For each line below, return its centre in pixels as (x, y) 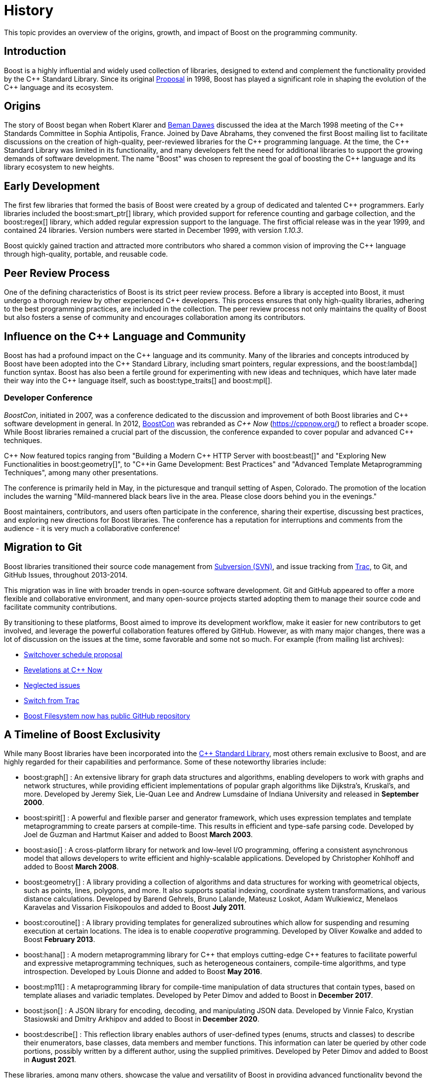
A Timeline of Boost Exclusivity (82, 734)
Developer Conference (48, 398)
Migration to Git (43, 547)
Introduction (35, 51)
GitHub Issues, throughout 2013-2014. (66, 575)
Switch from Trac (52, 700)
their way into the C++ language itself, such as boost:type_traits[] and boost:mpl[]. (138, 380)
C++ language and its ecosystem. (59, 87)
